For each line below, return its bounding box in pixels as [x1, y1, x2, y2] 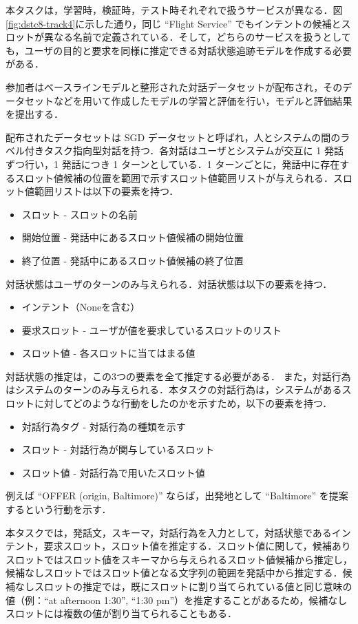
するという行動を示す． [6, 502, 112, 517]
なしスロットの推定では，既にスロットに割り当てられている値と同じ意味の [14, 579, 352, 593]
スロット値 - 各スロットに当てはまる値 [21, 346, 196, 360]
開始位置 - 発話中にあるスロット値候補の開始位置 [21, 230, 244, 245]
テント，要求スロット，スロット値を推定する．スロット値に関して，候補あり [6, 539, 351, 553]
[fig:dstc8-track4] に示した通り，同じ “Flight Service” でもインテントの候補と [6, 16, 341, 30]
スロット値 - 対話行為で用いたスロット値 [21, 465, 205, 479]
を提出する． [6, 107, 63, 121]
